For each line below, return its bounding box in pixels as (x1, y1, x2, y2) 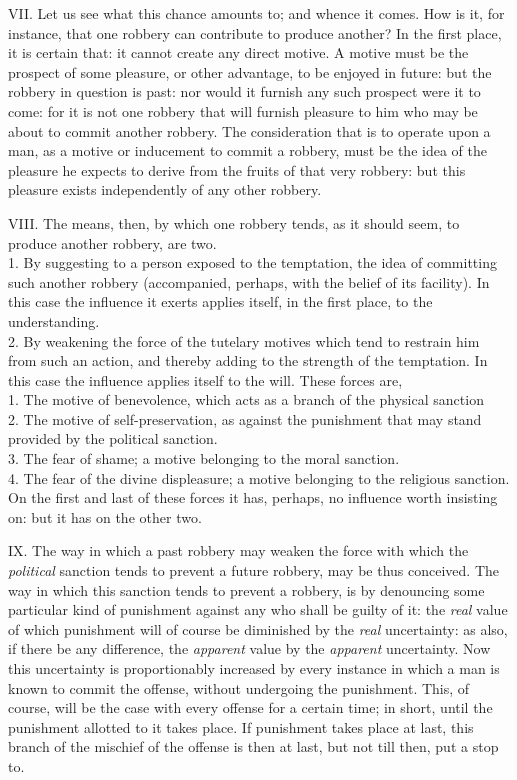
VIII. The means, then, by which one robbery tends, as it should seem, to (8, 212, 460, 233)
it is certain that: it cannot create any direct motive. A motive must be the (8, 42, 469, 63)
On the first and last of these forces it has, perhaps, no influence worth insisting (8, 487, 498, 508)
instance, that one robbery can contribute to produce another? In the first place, (8, 22, 502, 43)
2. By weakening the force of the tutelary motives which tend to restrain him (8, 330, 480, 351)
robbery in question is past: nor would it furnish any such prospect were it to (8, 81, 481, 102)
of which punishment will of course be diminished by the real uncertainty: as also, (8, 618, 508, 639)
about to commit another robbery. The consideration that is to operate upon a (8, 120, 491, 141)
